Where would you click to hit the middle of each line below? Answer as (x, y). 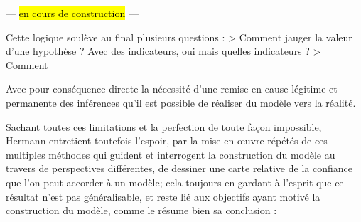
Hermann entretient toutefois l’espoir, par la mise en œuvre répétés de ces (167, 141)
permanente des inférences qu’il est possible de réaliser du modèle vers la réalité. (181, 102)
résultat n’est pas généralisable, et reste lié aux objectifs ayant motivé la (163, 196)
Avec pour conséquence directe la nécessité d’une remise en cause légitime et (172, 89)
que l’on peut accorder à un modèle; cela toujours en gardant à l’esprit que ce (175, 182)
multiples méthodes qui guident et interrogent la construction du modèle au (171, 154)
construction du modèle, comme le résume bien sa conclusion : (141, 210)
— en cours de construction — (72, 13)
